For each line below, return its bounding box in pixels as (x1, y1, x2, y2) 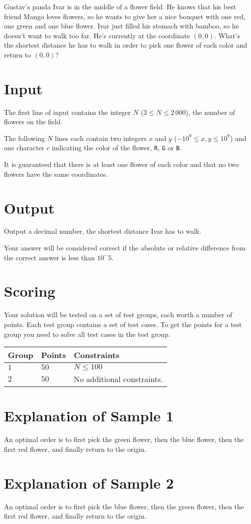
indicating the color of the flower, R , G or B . (52, 142, 182, 153)
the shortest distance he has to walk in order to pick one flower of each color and (4, 40, 248, 50)
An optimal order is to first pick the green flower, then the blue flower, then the (4, 434, 244, 444)
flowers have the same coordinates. (4, 168, 108, 179)
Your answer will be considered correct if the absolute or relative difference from (4, 243, 246, 253)
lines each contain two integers (55, 133, 147, 143)
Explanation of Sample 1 (4, 406, 174, 426)
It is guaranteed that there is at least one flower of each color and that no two (4, 159, 239, 169)
